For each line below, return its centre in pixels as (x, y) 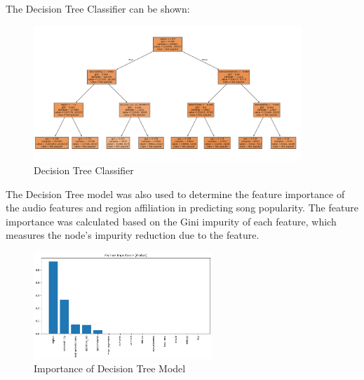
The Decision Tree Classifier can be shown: (98, 8)
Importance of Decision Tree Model (110, 368)
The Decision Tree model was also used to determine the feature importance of (175, 194)
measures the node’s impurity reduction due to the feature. (133, 235)
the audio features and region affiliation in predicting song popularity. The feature (182, 208)
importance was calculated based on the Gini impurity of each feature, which (171, 221)
